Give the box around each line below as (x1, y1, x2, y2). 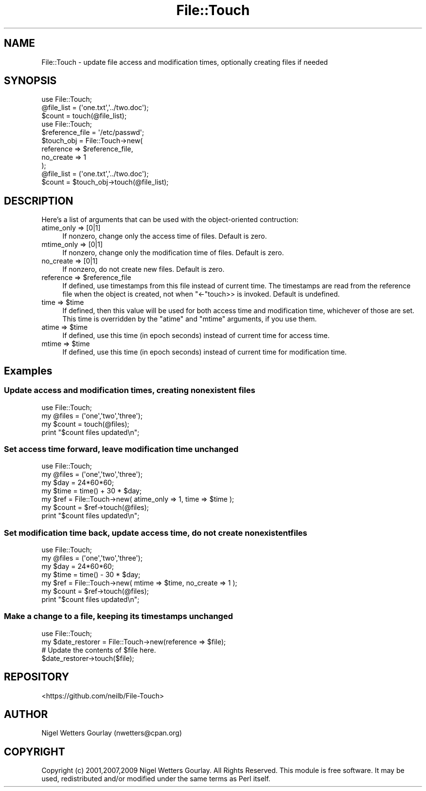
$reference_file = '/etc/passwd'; (41, 128, 144, 137)
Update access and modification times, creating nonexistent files (4, 385, 255, 395)
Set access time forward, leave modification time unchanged (4, 444, 239, 454)
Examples (4, 364, 53, 377)
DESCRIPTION (4, 194, 73, 207)
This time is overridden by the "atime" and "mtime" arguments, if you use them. (62, 315, 317, 323)
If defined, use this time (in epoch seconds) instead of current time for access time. (62, 331, 330, 340)
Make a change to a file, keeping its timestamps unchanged (4, 611, 233, 621)
